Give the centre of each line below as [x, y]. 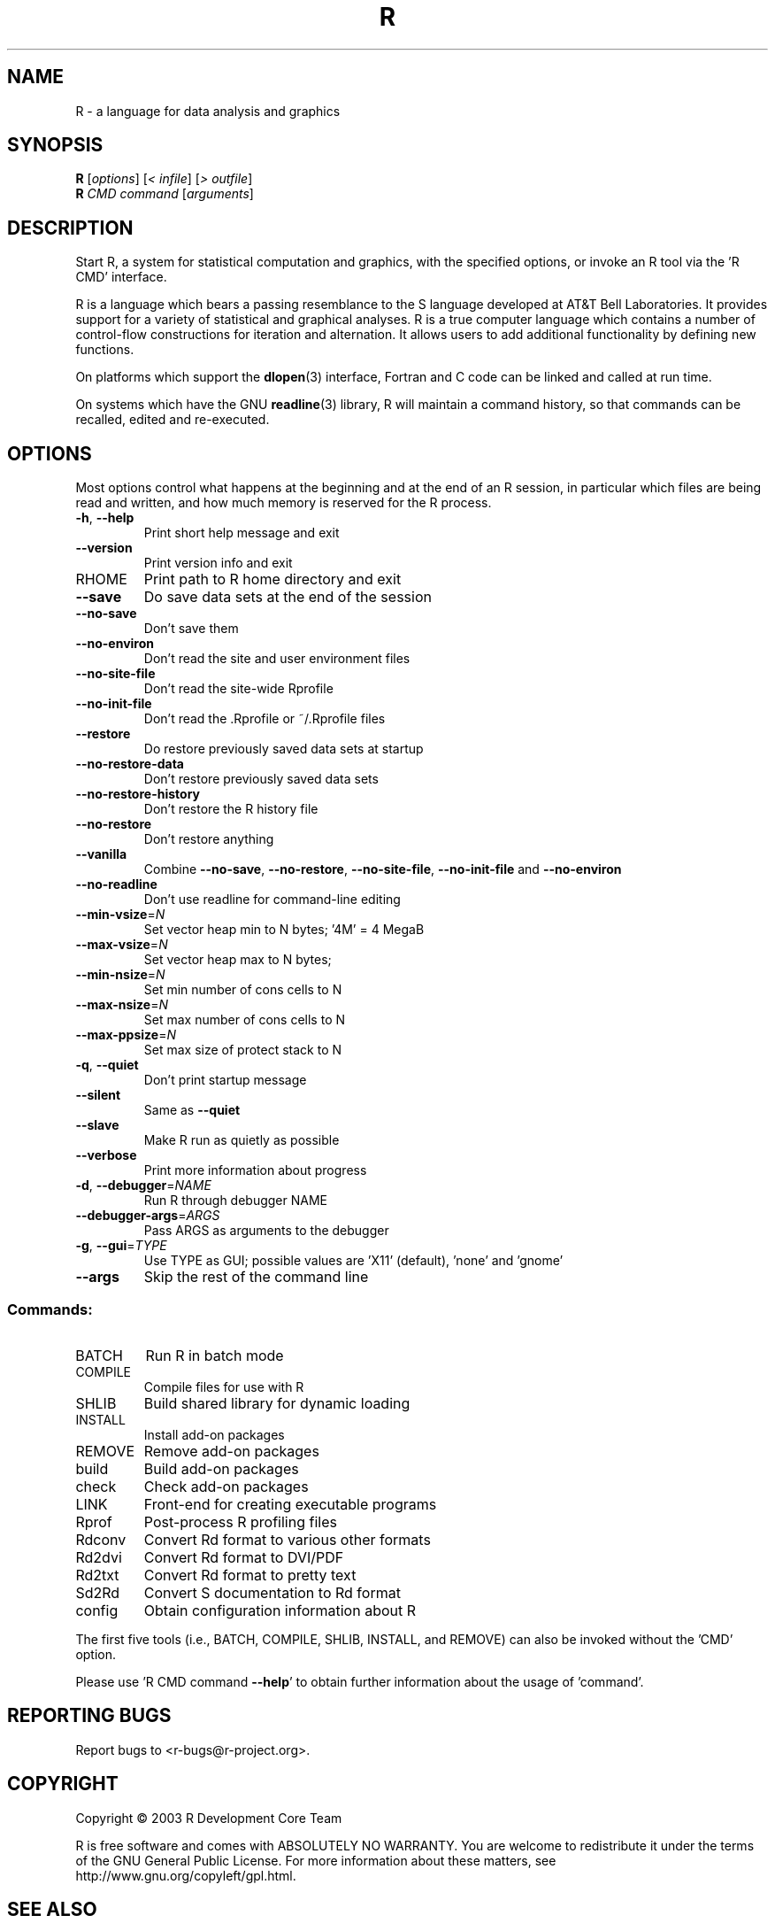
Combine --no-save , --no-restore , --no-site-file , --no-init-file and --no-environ [383, 869]
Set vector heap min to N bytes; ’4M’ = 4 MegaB [284, 930]
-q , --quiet [107, 1065]
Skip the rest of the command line [256, 1277]
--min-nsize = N [120, 975]
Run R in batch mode [215, 1355]
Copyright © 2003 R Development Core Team [209, 1818]
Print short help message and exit [242, 533]
